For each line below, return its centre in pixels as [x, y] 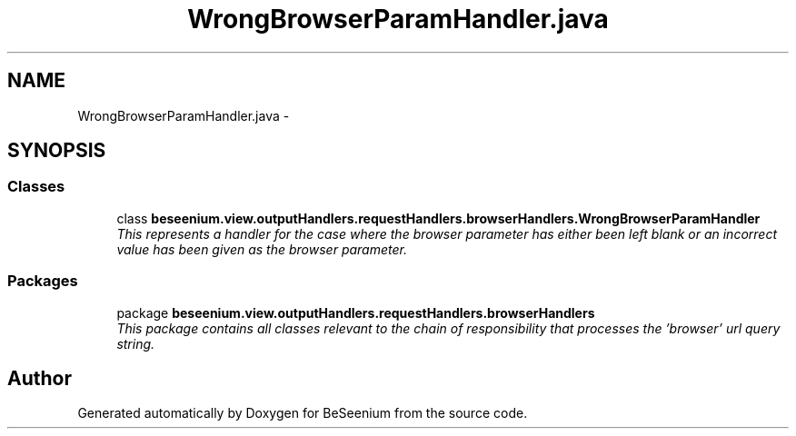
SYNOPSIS [57, 151]
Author [40, 378]
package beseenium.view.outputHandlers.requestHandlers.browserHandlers [356, 312]
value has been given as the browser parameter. [262, 249]
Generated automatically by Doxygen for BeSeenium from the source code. [303, 413]
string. [136, 343]
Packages [43, 281]
